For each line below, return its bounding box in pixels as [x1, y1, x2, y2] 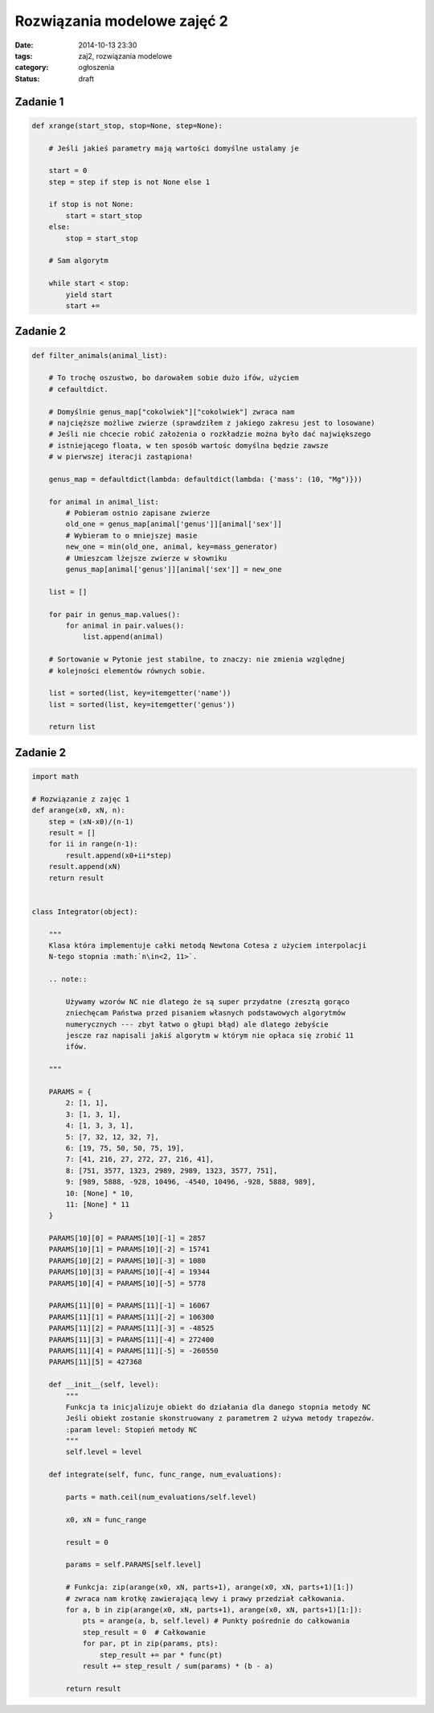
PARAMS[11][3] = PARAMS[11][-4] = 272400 [48, 1335, 215, 1344]
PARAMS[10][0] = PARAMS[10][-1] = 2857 [48, 1233, 207, 1243]
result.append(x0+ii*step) [65, 850, 172, 860]
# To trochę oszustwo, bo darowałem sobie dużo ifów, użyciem [48, 373, 299, 382]
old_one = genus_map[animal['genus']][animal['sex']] [65, 520, 282, 529]
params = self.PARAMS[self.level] [65, 1560, 202, 1569]
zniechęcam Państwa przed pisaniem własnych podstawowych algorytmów [65, 1008, 346, 1018]
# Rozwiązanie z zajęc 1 [31, 794, 130, 804]
